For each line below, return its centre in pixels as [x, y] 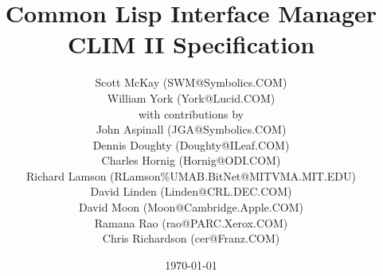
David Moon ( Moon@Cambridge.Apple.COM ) [191, 207]
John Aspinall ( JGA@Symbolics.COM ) [191, 129]
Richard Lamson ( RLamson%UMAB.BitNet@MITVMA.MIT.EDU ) [191, 175]
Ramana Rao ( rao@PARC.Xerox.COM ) [191, 222]
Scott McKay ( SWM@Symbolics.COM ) [191, 82]
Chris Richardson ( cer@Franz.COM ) [191, 238]
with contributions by [191, 113]
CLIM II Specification [191, 44]
